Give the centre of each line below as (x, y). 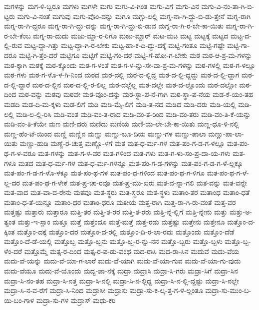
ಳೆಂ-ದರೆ (13, 251)
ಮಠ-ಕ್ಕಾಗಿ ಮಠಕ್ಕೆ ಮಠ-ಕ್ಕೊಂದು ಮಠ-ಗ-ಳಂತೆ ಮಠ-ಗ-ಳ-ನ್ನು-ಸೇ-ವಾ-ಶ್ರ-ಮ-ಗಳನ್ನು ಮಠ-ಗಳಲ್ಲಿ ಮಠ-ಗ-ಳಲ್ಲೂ (130, 65)
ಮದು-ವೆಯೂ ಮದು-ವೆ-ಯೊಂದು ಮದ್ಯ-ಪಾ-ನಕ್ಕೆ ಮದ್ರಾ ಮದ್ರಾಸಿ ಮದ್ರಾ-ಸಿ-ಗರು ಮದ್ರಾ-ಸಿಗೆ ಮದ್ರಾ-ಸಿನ (121, 271)
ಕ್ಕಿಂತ (9, 231)
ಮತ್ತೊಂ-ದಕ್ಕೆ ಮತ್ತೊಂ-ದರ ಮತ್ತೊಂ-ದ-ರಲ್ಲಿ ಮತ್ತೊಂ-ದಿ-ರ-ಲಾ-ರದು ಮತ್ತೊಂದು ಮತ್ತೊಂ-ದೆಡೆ (126, 231)
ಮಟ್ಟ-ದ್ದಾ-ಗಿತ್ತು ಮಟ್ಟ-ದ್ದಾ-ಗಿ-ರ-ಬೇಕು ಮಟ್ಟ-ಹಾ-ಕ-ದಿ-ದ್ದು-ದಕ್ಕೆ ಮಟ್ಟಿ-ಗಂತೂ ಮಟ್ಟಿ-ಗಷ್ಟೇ (125, 45)
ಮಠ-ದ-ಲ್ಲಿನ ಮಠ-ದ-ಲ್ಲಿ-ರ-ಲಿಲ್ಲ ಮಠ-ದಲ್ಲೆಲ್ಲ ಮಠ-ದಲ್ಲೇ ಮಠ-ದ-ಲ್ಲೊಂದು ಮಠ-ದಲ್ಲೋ (134, 84)
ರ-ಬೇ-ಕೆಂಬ (17, 35)
